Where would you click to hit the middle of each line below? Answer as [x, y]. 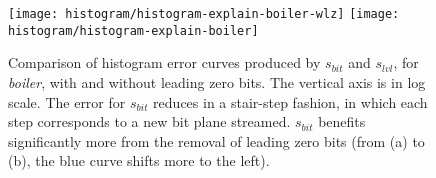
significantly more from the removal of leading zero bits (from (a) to [216, 140]
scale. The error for [67, 101]
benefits [342, 121]
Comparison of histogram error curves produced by [164, 62]
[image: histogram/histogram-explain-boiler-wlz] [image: [204, 14]
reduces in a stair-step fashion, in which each [290, 101]
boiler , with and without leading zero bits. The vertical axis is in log [217, 81]
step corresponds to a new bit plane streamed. [149, 121]
